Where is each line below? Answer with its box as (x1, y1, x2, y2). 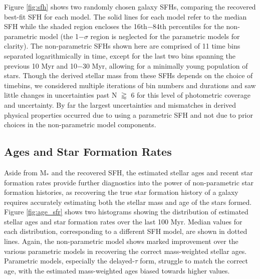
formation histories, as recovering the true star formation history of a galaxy (4, 187, 238, 197)
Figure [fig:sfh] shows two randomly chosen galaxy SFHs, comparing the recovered (4, 2, 256, 12)
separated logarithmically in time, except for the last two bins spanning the (4, 50, 236, 61)
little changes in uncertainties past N (4, 90, 117, 100)
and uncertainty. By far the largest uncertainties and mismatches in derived (4, 99, 236, 110)
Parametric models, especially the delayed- (4, 255, 135, 266)
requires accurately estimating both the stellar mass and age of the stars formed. (4, 196, 252, 207)
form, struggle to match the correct (140, 255, 248, 266)
